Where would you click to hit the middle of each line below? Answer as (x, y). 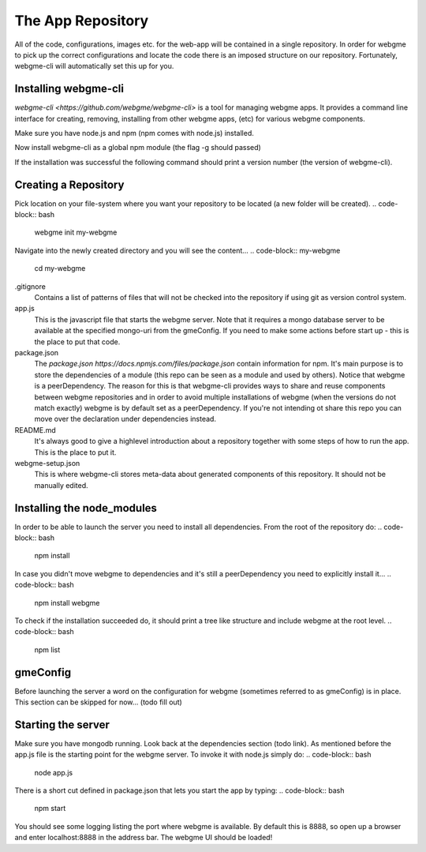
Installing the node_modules (86, 508)
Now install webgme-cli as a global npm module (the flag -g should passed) (138, 148)
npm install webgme (67, 602)
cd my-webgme (60, 268)
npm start (50, 809)
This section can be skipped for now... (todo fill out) (99, 702)
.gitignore (30, 286)
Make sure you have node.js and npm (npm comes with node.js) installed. (134, 133)
